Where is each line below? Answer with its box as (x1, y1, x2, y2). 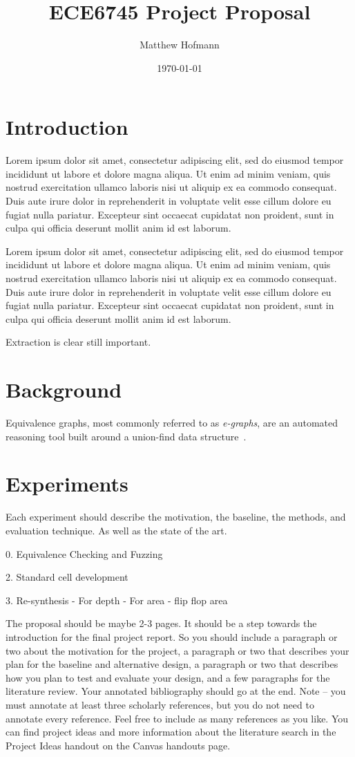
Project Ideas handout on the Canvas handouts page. (6, 738, 231, 752)
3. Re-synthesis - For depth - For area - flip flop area (6, 592, 228, 607)
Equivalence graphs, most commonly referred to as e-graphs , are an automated (6, 415, 338, 430)
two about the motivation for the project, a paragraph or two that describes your (6, 643, 349, 657)
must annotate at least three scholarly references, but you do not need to (6, 697, 314, 711)
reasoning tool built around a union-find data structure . (6, 429, 247, 443)
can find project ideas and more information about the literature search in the (6, 725, 336, 739)
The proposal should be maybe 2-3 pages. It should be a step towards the (6, 616, 317, 630)
